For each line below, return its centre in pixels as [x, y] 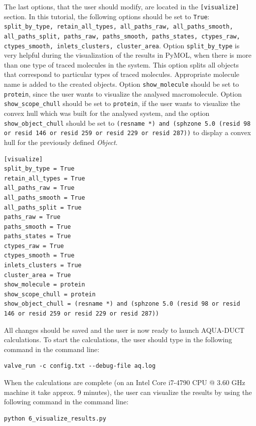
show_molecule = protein [45, 285]
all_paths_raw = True [39, 188]
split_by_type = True [39, 169]
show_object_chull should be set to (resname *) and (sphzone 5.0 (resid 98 [127, 123]
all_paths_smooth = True [45, 197]
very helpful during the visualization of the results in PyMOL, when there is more [128, 55]
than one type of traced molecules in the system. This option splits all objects [121, 64]
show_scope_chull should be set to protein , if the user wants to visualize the [122, 103]
